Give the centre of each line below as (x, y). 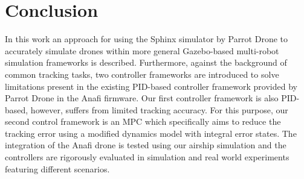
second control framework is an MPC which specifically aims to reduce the (143, 121)
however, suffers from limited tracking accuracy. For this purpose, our (159, 109)
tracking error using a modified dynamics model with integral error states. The (151, 133)
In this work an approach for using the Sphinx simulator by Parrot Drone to (147, 39)
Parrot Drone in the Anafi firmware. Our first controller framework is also (142, 98)
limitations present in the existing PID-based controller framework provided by (151, 86)
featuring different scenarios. (57, 168)
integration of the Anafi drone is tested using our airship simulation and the (146, 145)
